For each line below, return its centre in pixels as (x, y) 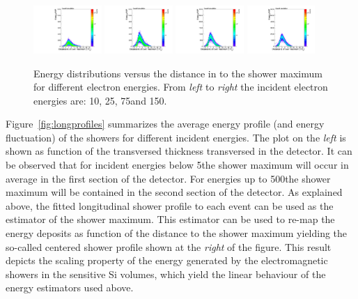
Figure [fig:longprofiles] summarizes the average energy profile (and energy (165, 124)
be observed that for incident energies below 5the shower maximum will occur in (177, 165)
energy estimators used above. (70, 287)
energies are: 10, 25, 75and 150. (100, 100)
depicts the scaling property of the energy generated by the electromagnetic (167, 260)
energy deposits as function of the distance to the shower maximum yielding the (177, 233)
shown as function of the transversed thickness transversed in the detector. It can (179, 151)
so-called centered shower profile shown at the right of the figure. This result (169, 246)
